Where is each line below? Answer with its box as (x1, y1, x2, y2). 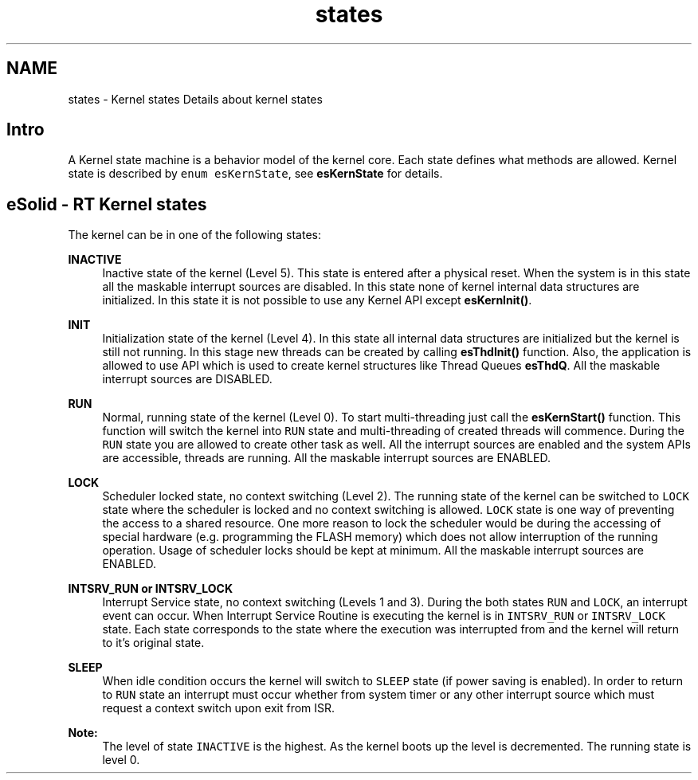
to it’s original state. (102, 636, 205, 650)
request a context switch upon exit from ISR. (102, 701, 335, 715)
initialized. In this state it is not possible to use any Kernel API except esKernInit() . (102, 293, 532, 308)
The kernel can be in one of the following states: (68, 228, 321, 242)
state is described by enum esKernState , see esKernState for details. (68, 167, 443, 181)
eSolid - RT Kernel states (6, 194, 207, 214)
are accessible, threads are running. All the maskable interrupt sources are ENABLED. (102, 451, 551, 465)
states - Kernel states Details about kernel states (68, 92, 323, 106)
